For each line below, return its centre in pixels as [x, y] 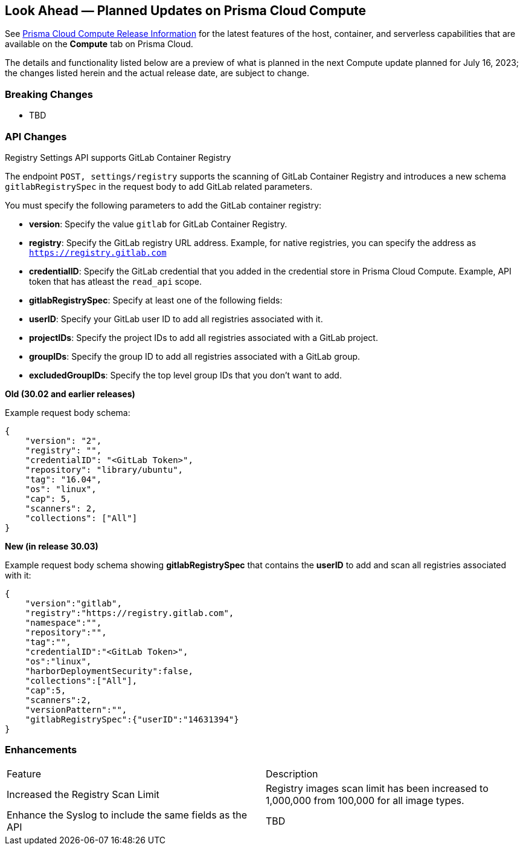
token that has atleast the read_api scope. [116, 281]
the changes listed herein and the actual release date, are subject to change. [157, 73]
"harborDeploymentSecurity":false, [109, 671]
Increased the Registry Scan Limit [83, 794]
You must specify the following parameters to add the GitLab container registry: [163, 205]
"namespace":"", [63, 622]
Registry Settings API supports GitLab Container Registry [118, 157]
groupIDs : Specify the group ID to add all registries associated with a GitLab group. [195, 356]
